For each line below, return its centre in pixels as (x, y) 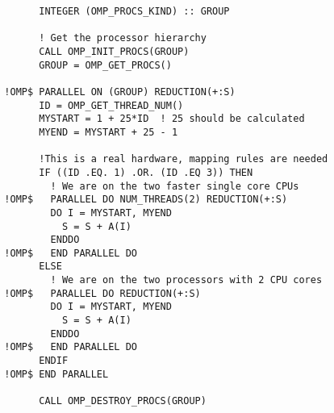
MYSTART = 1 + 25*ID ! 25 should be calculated (172, 119)
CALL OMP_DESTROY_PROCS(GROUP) (123, 401)
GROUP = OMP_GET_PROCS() (105, 65)
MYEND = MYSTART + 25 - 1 (109, 132)
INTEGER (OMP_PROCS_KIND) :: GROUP (134, 11)
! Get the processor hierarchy (123, 38)
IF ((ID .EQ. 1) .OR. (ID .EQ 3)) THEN (146, 172)
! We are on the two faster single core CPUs (175, 186)
